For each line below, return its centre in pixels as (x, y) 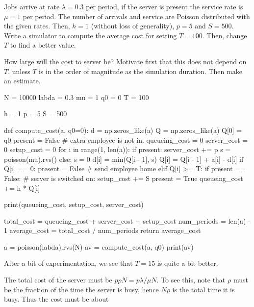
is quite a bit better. (188, 263)
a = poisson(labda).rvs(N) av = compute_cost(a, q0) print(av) (99, 246)
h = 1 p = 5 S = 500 (36, 114)
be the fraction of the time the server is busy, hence (81, 289)
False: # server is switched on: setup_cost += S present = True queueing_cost (124, 178)
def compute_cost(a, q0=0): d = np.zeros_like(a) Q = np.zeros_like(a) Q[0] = (123, 130)
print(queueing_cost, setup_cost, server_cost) (74, 204)
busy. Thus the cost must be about (56, 299)
